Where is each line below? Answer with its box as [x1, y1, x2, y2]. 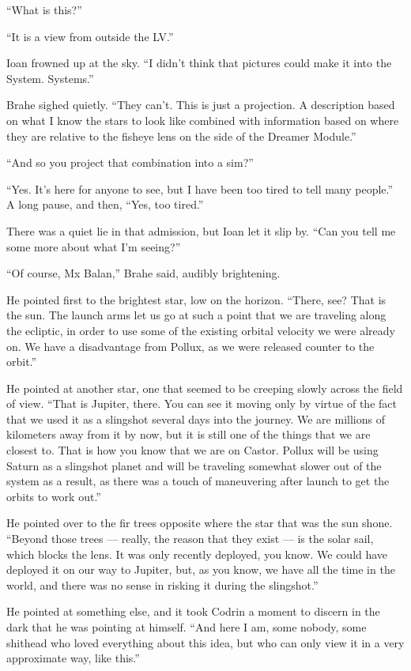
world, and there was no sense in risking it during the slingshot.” [6, 576, 319, 593]
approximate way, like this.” [6, 650, 140, 666]
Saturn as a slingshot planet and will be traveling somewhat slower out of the [6, 457, 382, 473]
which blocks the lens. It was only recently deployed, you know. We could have [6, 545, 388, 562]
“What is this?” [6, 2, 82, 17]
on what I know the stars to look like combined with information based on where [6, 111, 399, 128]
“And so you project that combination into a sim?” [6, 154, 254, 171]
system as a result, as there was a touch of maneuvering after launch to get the [6, 473, 390, 489]
